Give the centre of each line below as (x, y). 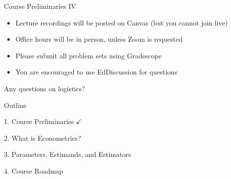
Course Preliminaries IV (40, 6)
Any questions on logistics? (45, 88)
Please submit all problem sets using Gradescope (89, 55)
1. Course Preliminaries (39, 121)
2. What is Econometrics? (43, 138)
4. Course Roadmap (34, 170)
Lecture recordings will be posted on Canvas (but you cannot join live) (122, 22)
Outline (15, 105)
